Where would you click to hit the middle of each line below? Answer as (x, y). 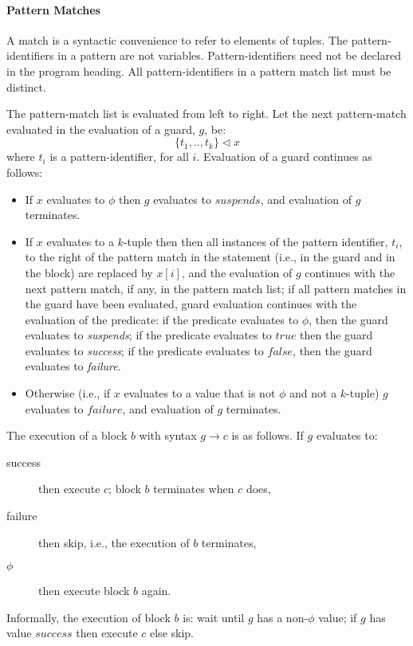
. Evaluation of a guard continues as (284, 157)
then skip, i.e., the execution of (114, 542)
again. (156, 591)
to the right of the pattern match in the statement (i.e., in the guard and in (210, 257)
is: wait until (214, 617)
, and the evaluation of (237, 272)
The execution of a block (67, 435)
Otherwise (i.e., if (68, 393)
